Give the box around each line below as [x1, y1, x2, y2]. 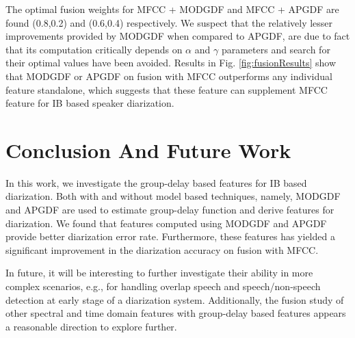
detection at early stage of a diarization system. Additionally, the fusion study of [5, 292, 344, 307]
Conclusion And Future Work [5, 135, 291, 164]
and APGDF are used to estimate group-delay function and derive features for [5, 203, 334, 217]
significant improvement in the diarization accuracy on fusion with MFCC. [5, 242, 319, 257]
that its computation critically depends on [5, 42, 183, 56]
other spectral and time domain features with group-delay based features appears [5, 306, 346, 320]
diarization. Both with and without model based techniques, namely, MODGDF [5, 189, 341, 203]
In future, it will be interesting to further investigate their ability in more [5, 265, 313, 280]
